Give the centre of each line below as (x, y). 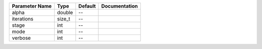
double (65, 12)
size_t (64, 19)
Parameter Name (32, 6)
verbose (21, 38)
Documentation (120, 6)
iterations (23, 19)
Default (87, 6)
